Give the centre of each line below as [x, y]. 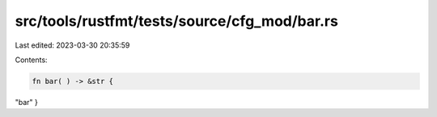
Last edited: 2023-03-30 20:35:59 [72, 45]
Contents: [31, 60]
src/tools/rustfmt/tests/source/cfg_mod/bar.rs [177, 21]
